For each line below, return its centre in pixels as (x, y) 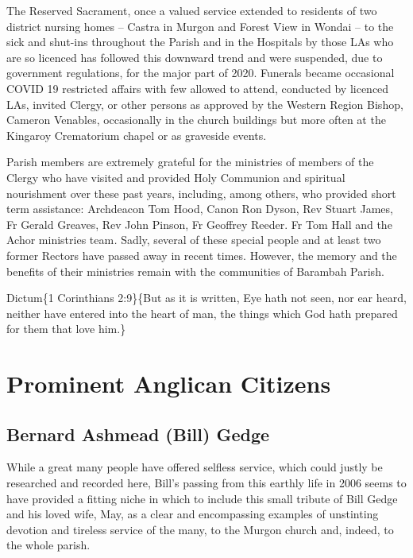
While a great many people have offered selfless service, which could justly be (195, 467)
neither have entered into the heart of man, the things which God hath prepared (202, 313)
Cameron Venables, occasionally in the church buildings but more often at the (196, 120)
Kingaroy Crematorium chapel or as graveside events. (137, 135)
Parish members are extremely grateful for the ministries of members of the (190, 162)
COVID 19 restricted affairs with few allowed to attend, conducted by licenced (198, 88)
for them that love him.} (66, 329)
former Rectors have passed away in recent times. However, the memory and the (202, 255)
